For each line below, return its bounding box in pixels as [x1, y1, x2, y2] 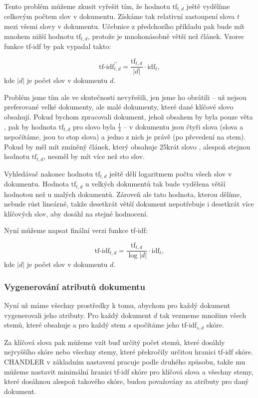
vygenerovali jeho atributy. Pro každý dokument [4, 309, 152, 320]
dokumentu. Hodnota [4, 178, 69, 189]
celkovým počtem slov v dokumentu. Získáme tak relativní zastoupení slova [4, 11, 235, 21]
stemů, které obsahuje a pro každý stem [4, 319, 126, 330]
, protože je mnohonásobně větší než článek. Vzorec [87, 30, 245, 41]
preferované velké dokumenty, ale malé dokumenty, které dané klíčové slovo [4, 101, 234, 112]
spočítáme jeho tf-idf [133, 319, 197, 330]
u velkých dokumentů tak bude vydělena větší [85, 178, 226, 189]
